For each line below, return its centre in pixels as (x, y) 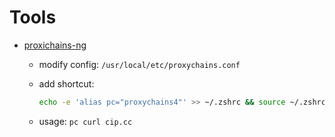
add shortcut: (66, 83)
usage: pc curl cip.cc (85, 121)
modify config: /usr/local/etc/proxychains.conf (139, 64)
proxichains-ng (55, 45)
